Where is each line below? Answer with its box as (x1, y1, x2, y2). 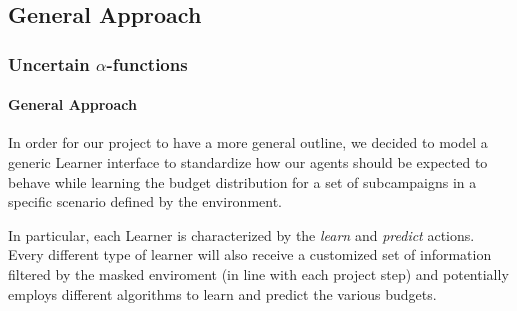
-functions (106, 51, 188, 76)
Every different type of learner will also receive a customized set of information (8, 244, 492, 265)
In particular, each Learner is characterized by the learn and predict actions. (8, 224, 475, 245)
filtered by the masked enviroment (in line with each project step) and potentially (8, 263, 509, 284)
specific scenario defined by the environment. (8, 191, 283, 212)
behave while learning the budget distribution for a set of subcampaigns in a (8, 171, 477, 192)
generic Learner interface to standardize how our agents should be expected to (8, 152, 488, 173)
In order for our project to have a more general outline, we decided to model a (8, 132, 488, 153)
